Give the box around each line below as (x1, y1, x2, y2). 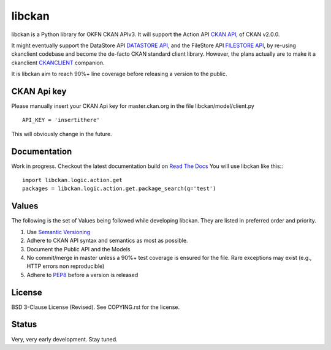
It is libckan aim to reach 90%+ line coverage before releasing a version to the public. (11, 70, 227, 78)
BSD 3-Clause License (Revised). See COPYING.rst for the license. (11, 303, 180, 311)
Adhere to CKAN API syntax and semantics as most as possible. (26, 237, 188, 245)
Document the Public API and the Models (26, 245, 131, 253)
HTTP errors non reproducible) (26, 262, 105, 270)
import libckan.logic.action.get (22, 177, 123, 184)
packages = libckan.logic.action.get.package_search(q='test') (22, 185, 216, 192)
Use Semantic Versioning (26, 228, 91, 235)
